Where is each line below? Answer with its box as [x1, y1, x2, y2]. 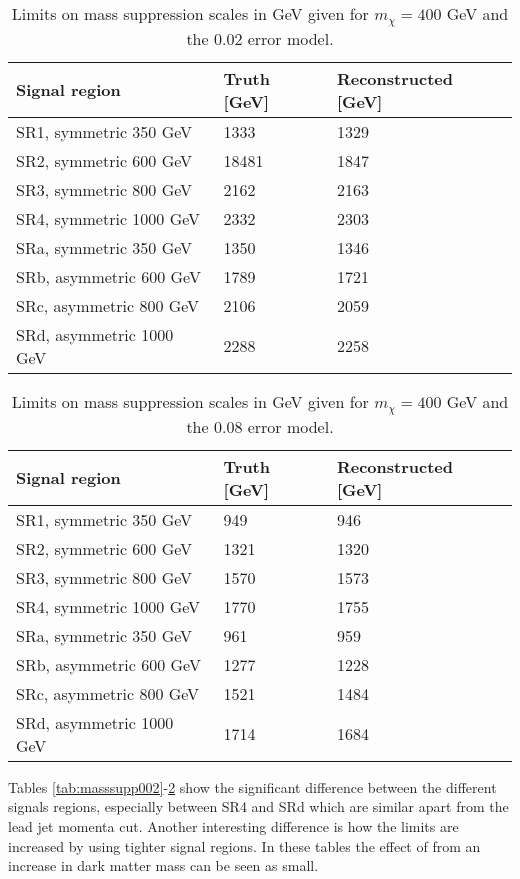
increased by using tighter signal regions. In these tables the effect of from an [8, 835, 481, 856]
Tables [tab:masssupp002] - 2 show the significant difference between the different [8, 776, 497, 797]
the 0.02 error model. [186, 26, 334, 50]
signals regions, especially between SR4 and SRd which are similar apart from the [8, 796, 509, 817]
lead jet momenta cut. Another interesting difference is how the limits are [8, 816, 459, 837]
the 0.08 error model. [186, 414, 334, 438]
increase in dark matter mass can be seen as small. [8, 855, 319, 876]
